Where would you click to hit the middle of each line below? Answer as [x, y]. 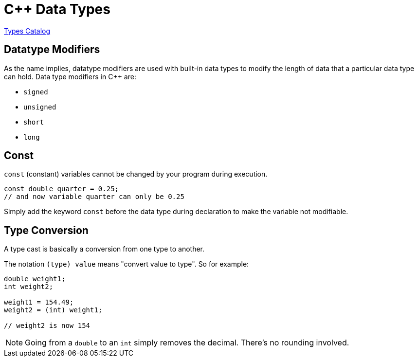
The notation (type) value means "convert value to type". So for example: [127, 264]
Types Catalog [27, 31]
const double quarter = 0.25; [62, 189]
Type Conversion [46, 230]
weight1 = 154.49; [39, 302]
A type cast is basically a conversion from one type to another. [104, 249]
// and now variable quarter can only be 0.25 [94, 197]
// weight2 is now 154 [47, 326]
